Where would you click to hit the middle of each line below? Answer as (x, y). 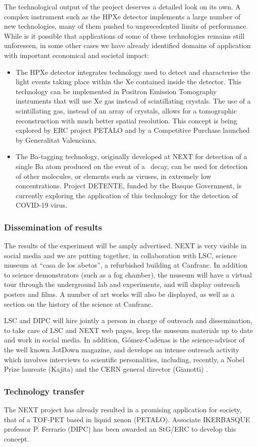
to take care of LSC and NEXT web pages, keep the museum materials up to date (128, 330)
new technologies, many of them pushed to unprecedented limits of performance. (126, 26)
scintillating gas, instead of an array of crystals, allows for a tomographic (126, 110)
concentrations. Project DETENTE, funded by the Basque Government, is (128, 186)
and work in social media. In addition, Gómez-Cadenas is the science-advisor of (124, 340)
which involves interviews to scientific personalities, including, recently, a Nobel (124, 359)
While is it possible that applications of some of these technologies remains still (124, 35)
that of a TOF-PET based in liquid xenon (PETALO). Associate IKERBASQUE (127, 419)
